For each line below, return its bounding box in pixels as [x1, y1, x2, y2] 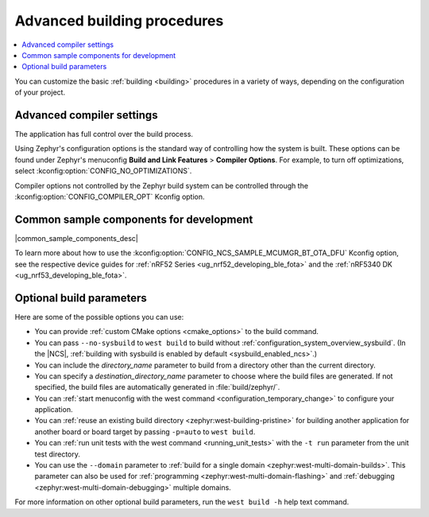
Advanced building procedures [14, 12, 224, 29]
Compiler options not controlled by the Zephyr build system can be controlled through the [14, 181, 309, 190]
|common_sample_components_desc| [14, 233, 138, 243]
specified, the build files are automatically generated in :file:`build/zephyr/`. [34, 383, 280, 392]
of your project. [14, 87, 66, 97]
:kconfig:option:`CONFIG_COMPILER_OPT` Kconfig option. [14, 192, 206, 201]
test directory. [34, 449, 81, 459]
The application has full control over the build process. [14, 130, 194, 139]
